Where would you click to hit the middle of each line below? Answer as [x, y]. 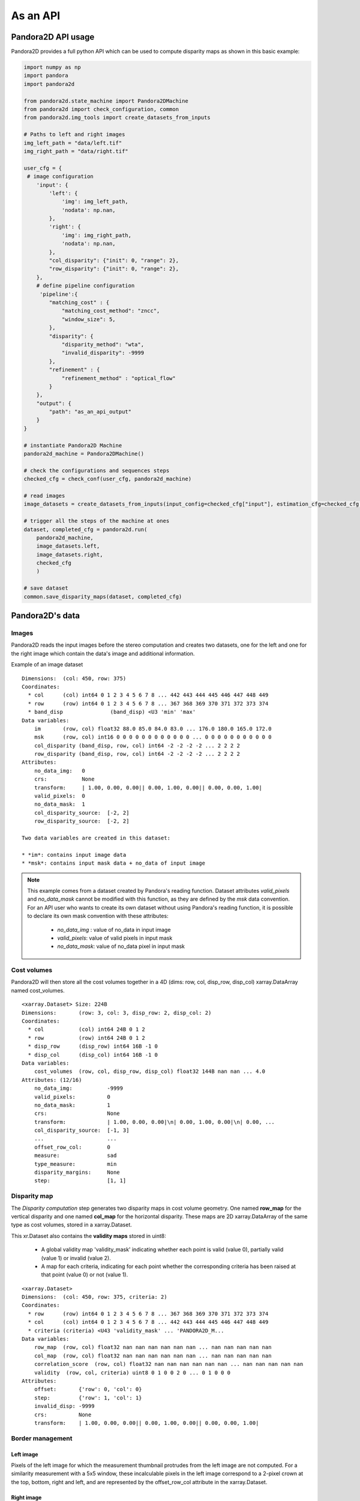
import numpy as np [52, 67]
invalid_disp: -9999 [64, 1406]
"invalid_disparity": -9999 [103, 353]
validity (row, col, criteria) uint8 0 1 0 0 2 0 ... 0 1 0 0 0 [132, 1373]
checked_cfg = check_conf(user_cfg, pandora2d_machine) [108, 479]
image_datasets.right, [70, 554]
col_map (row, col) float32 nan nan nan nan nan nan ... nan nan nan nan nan [153, 1356]
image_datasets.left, [68, 546]
